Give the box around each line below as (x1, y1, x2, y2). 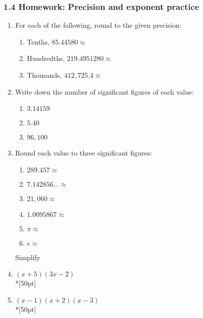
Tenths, (27, 36, 50, 47)
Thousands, (27, 70, 62, 80)
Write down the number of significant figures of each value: (15, 86, 194, 97)
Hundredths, (27, 53, 65, 63)
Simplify (15, 252, 41, 262)
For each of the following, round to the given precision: (15, 20, 182, 30)
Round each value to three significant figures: (15, 148, 152, 158)
